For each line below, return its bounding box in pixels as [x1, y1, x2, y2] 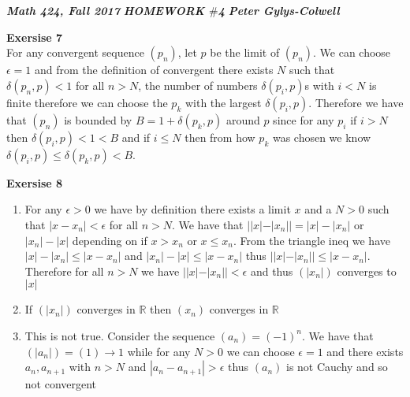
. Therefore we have [308, 94, 404, 110]
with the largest [184, 94, 262, 110]
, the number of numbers [138, 76, 258, 93]
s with [304, 76, 334, 93]
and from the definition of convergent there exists [35, 61, 274, 78]
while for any [127, 343, 191, 359]
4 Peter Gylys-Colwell [218, 2, 340, 18]
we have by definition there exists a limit [94, 201, 291, 217]
